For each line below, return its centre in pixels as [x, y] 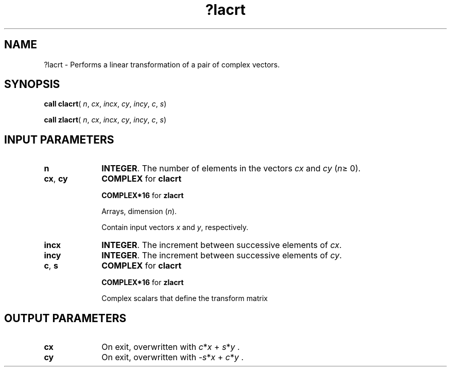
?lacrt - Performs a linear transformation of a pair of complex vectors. [162, 64]
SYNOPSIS [32, 84]
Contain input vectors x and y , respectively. [175, 227]
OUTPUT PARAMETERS [65, 318]
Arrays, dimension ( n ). [139, 211]
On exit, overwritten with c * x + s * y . [171, 347]
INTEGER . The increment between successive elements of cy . [222, 255]
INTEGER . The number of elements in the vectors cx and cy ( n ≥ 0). [231, 169]
